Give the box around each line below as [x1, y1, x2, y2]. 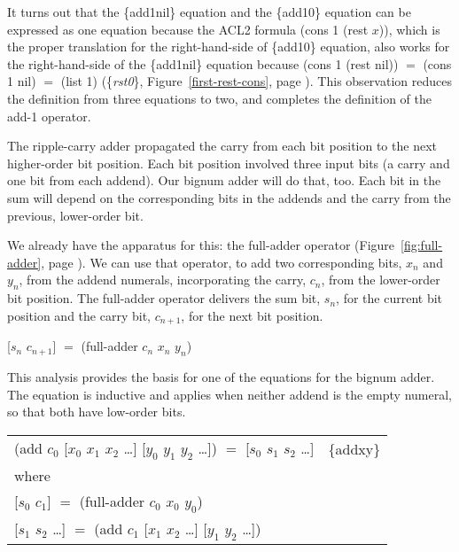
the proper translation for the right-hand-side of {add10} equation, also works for [7, 37, 450, 56]
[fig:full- [401, 236, 443, 254]
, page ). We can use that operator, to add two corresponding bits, [41, 253, 402, 271]
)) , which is [378, 19, 440, 38]
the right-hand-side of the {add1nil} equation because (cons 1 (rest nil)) [7, 54, 399, 73]
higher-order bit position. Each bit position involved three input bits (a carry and [7, 153, 450, 172]
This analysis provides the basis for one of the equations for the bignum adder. [7, 367, 435, 385]
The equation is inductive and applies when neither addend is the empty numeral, [7, 385, 452, 403]
